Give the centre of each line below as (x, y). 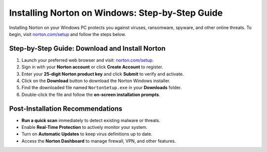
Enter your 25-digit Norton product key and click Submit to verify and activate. (103, 74)
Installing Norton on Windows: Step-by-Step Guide (116, 13)
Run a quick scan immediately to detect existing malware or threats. (91, 120)
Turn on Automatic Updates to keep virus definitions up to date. (87, 134)
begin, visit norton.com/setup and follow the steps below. (67, 34)
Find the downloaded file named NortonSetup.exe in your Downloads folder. (102, 88)
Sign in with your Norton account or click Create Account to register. (92, 67)
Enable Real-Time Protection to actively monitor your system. (85, 127)
